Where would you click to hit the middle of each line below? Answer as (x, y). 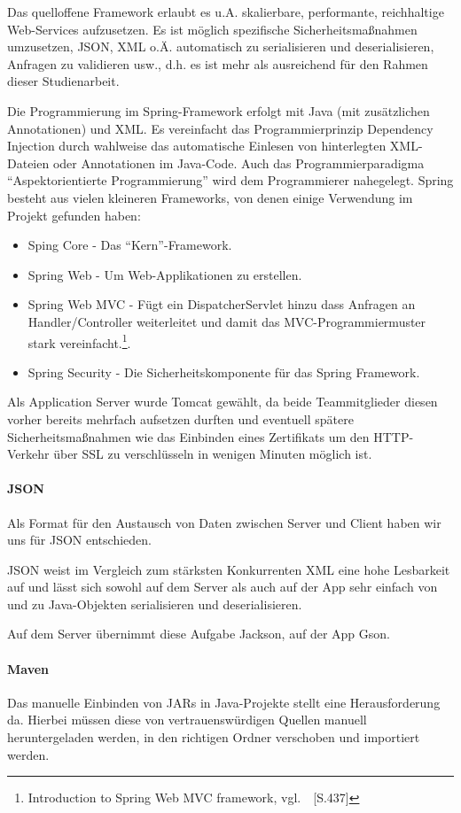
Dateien (28, 163)
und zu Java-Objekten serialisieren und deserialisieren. (155, 604)
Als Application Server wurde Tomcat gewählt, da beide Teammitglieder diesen (223, 402)
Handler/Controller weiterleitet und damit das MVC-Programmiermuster (227, 321)
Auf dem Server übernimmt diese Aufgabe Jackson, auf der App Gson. (199, 634)
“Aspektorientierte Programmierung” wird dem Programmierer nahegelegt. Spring (230, 180)
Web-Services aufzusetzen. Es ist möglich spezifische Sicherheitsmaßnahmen (212, 29)
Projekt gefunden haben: (74, 215)
